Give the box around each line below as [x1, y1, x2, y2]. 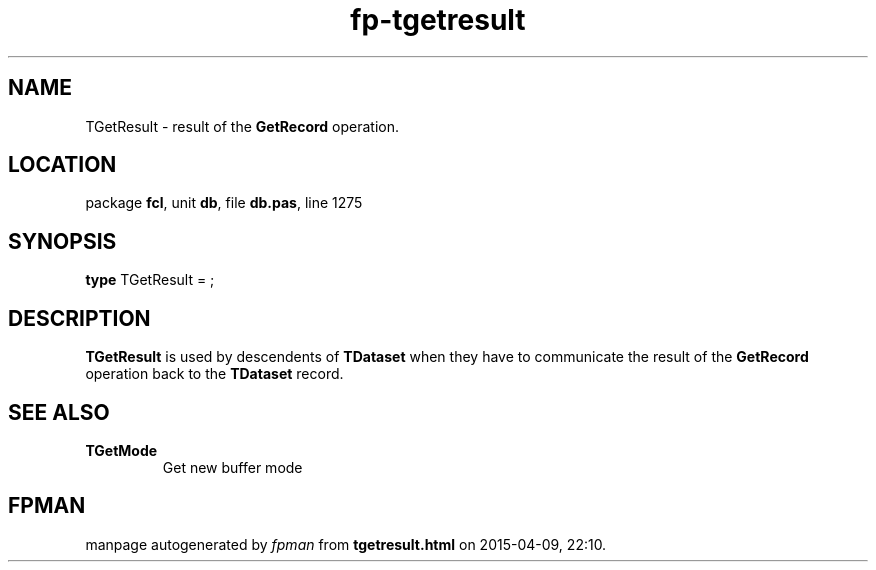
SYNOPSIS [8, 228, 117, 254]
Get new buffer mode [162, 458, 303, 476]
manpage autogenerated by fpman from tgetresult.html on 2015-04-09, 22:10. [85, 535, 607, 553]
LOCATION [8, 152, 117, 178]
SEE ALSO [8, 399, 110, 425]
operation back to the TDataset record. [85, 365, 344, 383]
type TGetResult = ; [85, 271, 215, 289]
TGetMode [85, 441, 158, 459]
